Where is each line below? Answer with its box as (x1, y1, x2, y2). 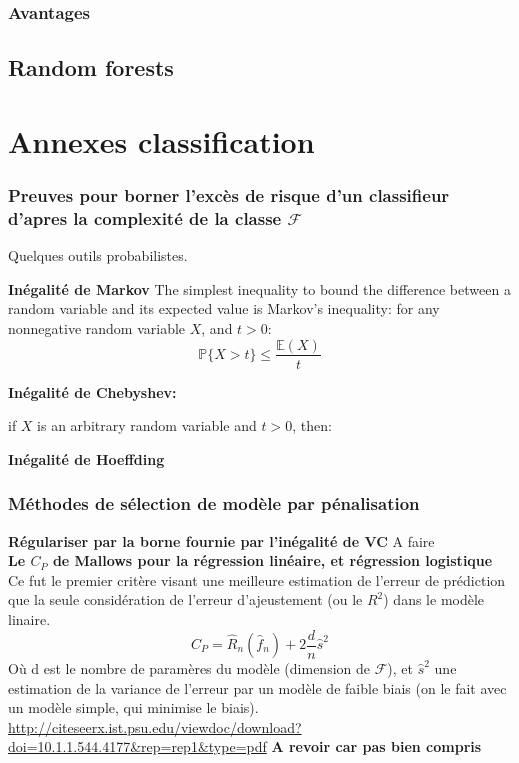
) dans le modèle (383, 589, 485, 610)
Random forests (8, 52, 174, 83)
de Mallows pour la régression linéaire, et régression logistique (52, 550, 493, 571)
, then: (292, 415, 332, 436)
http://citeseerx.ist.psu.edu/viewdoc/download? (8, 716, 302, 737)
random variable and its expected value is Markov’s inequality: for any (8, 298, 440, 319)
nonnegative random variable (8, 317, 186, 338)
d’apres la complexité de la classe (8, 205, 282, 230)
